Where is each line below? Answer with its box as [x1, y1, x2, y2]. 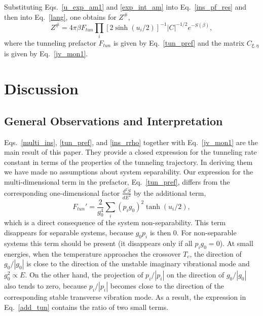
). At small [219, 237, 253, 248]
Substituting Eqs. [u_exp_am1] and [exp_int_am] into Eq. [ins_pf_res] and [4, 2, 247, 12]
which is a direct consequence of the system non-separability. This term [4, 217, 226, 228]
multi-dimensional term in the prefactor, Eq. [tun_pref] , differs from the [4, 177, 230, 187]
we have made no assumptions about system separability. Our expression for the [4, 166, 253, 177]
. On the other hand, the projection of [25, 269, 143, 280]
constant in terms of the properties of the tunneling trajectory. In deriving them [4, 156, 253, 167]
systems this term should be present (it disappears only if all [4, 237, 193, 248]
